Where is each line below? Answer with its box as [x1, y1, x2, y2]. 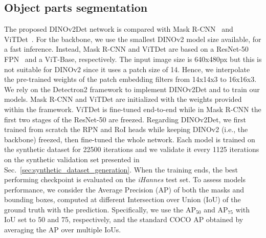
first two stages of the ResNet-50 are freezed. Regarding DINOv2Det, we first [4, 114, 247, 124]
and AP [204, 204, 228, 214]
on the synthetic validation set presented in [4, 154, 140, 164]
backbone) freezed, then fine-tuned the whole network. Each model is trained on [4, 134, 255, 144]
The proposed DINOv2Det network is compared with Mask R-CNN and [4, 24, 233, 34]
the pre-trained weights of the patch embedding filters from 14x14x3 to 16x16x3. [4, 74, 257, 84]
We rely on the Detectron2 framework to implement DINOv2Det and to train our [4, 83, 260, 94]
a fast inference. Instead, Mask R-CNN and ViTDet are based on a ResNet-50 [4, 44, 249, 54]
